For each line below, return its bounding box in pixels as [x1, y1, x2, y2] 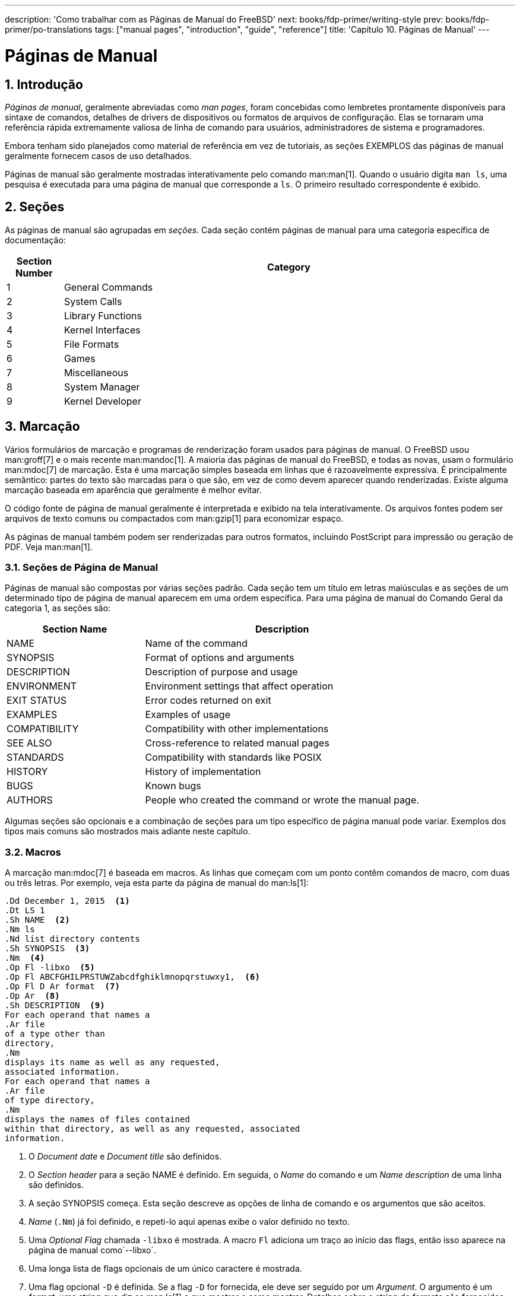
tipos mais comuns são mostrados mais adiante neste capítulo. [5, 826, 251, 837]
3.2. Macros [5, 846, 61, 858]
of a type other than [5, 1029, 105, 1039]
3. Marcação [5, 419, 80, 434]
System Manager [64, 380, 140, 393]
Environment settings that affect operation [145, 680, 334, 693]
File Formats [64, 338, 119, 350]
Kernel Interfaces [64, 323, 141, 336]
